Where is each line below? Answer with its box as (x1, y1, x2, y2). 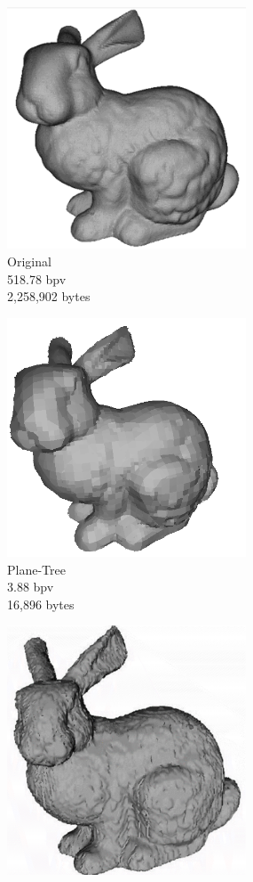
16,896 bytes (7, 594, 75, 613)
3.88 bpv (7, 577, 54, 596)
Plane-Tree (7, 559, 66, 578)
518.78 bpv (7, 269, 67, 288)
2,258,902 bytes (7, 287, 91, 306)
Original (7, 251, 51, 270)
